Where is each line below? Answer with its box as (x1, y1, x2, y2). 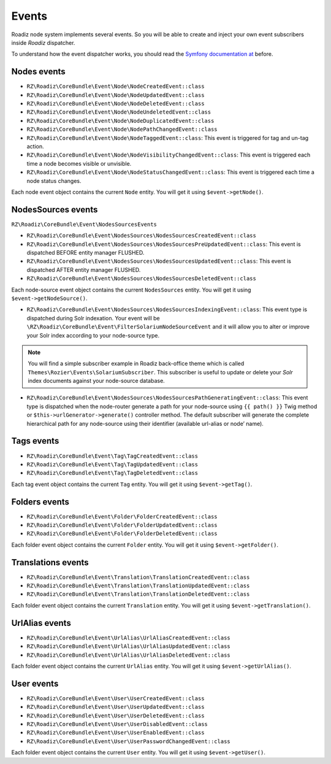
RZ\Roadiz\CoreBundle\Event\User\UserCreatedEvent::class (26, 695, 205, 702)
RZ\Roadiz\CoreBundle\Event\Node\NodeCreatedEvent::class (26, 83, 205, 90)
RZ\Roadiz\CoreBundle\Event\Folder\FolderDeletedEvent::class (26, 530, 218, 537)
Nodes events (11, 66, 66, 77)
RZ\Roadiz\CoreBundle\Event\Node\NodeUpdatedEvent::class (26, 91, 205, 98)
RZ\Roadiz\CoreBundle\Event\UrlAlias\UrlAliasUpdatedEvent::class (26, 643, 231, 650)
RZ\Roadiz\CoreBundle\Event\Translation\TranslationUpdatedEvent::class (26, 582, 250, 589)
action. (26, 142, 44, 150)
